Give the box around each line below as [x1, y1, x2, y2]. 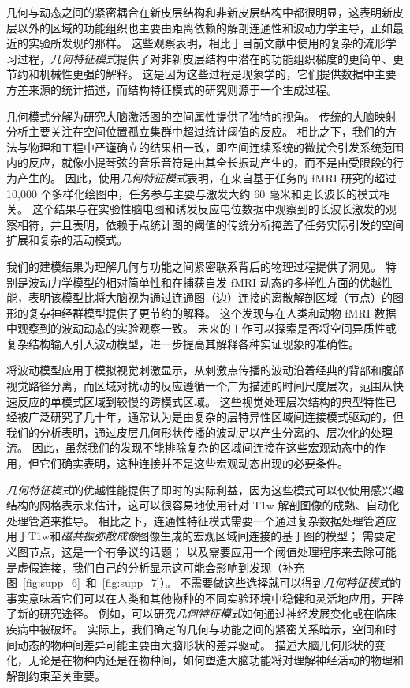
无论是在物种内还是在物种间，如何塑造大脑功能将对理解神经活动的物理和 [28, 652, 404, 668]
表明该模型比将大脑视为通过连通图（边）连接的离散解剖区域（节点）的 [28, 289, 393, 306]
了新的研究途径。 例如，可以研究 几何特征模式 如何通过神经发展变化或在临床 [6, 605, 397, 622]
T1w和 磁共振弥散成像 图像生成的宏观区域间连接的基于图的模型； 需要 [28, 528, 385, 544]
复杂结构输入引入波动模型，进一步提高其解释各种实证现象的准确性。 [6, 335, 360, 352]
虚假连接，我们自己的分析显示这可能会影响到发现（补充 [17, 558, 304, 575]
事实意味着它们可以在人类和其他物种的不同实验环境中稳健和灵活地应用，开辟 [6, 589, 404, 606]
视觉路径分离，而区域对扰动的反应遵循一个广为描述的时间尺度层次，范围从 [6, 378, 393, 394]
